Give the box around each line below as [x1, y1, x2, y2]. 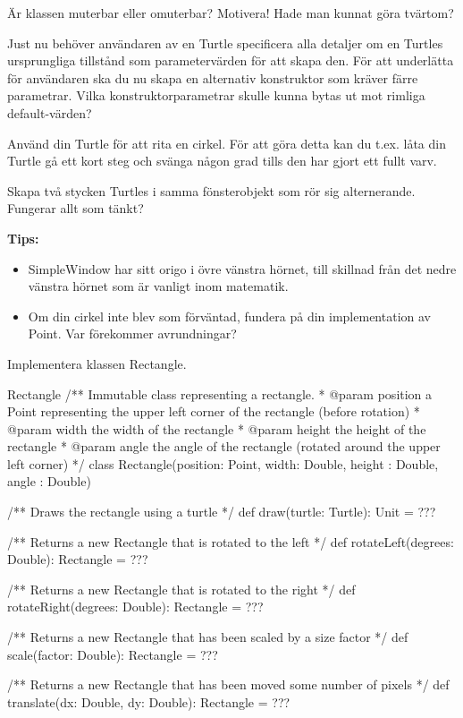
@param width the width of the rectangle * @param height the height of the [7, 419, 426, 438]
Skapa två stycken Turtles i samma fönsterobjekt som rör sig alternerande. [7, 181, 416, 200]
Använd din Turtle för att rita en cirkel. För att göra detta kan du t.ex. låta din [7, 133, 446, 152]
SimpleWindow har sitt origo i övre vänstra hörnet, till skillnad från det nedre [28, 259, 457, 278]
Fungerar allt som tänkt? [7, 199, 144, 218]
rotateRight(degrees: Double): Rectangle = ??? [7, 597, 264, 616]
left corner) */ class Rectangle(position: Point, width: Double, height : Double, [7, 454, 439, 473]
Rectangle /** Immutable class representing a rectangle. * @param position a [7, 384, 433, 403]
